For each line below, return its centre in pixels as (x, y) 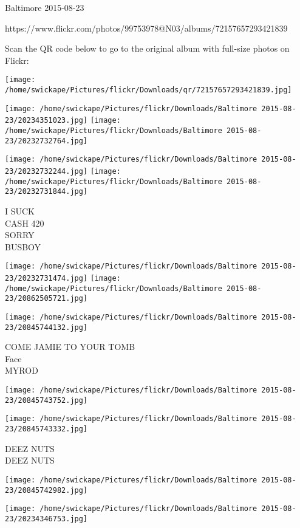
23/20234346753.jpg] (46, 519)
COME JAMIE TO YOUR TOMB (70, 347)
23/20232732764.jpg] (46, 141)
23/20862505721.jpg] (46, 299)
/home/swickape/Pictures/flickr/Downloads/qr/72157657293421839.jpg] (148, 90)
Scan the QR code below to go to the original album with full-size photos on (147, 48)
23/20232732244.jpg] (46, 171)
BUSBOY (23, 246)
